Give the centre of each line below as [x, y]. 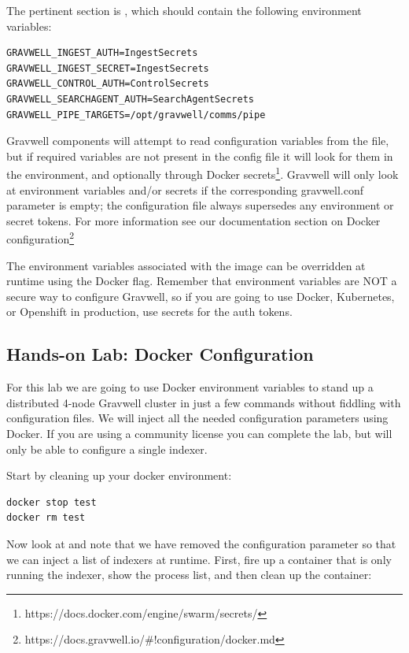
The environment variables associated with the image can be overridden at [186, 265]
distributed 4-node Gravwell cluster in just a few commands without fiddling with [204, 402]
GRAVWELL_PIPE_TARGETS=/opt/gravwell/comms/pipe [136, 115]
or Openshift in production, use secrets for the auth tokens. [149, 312]
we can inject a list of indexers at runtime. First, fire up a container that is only [199, 559]
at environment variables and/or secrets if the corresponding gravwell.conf [185, 189]
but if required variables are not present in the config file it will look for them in [200, 156]
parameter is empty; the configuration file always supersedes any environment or [200, 205]
